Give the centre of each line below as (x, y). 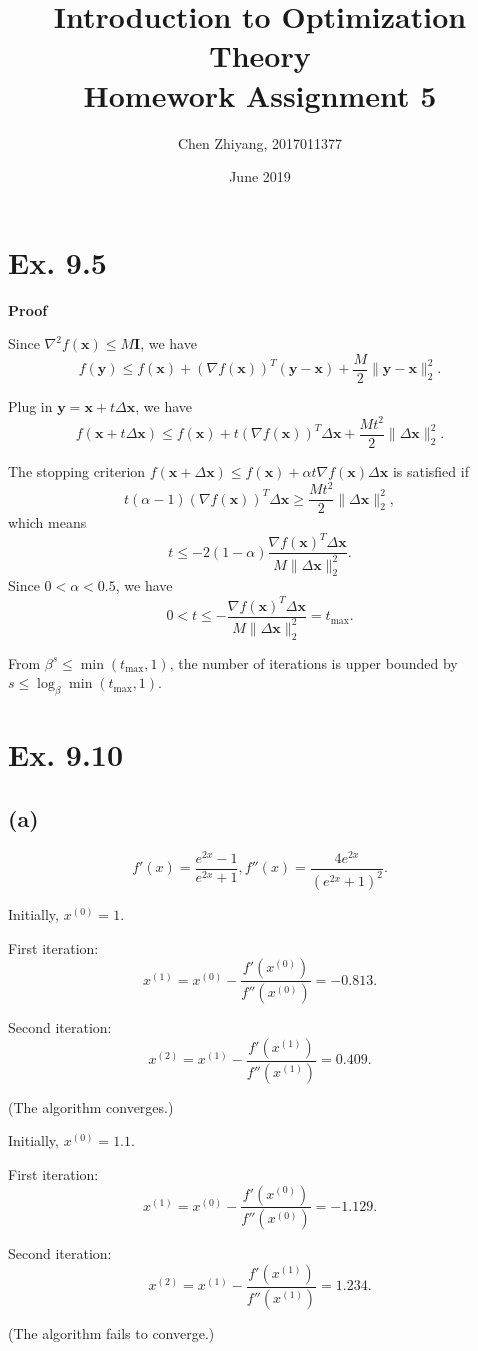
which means (47, 522)
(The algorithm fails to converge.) (111, 1332)
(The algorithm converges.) (91, 1106)
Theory (260, 55)
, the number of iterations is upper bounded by (313, 662)
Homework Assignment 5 (260, 94)
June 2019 (260, 176)
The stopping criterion (77, 471)
